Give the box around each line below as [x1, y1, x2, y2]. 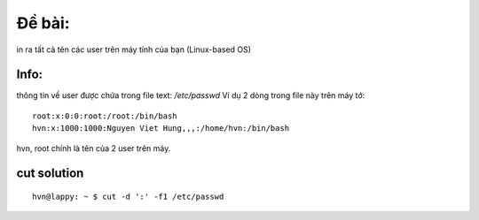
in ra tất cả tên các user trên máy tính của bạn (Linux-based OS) [16, 44, 252, 55]
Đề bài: [16, 13, 70, 33]
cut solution [16, 166, 84, 181]
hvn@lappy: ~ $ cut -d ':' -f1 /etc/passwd [32, 192, 224, 202]
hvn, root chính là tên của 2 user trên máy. [16, 142, 171, 154]
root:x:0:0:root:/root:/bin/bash [32, 110, 177, 121]
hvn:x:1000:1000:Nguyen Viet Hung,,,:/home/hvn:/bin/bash [32, 124, 290, 133]
